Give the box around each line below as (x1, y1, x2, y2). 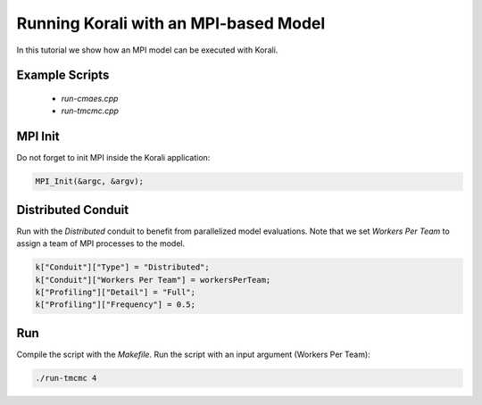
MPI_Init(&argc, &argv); (35, 177, 145, 186)
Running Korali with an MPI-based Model (16, 13, 326, 33)
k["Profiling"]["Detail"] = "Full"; (35, 286, 196, 297)
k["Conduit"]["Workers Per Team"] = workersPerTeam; (35, 275, 271, 285)
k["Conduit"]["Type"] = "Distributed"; (35, 262, 210, 272)
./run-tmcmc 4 (35, 373, 97, 383)
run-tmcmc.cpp (61, 105, 120, 116)
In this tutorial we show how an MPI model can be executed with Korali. (16, 45, 278, 55)
